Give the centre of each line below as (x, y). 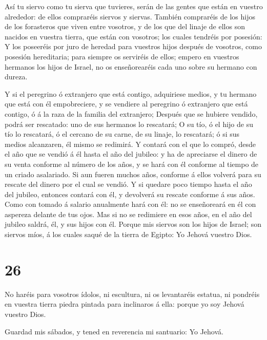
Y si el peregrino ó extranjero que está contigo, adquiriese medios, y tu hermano (131, 93)
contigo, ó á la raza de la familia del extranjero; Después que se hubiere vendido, (131, 113)
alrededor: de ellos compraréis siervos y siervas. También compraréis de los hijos (130, 16)
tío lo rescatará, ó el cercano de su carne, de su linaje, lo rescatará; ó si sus (122, 134)
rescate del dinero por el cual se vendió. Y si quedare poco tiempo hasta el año (128, 184)
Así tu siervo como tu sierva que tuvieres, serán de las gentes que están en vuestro (134, 6)
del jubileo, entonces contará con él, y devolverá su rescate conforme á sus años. (130, 194)
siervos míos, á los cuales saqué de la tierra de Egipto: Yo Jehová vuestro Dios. (128, 234)
